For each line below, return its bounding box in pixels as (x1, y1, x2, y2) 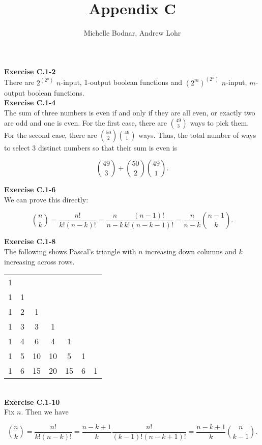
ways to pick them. (190, 117, 249, 128)
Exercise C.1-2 (4, 66, 56, 76)
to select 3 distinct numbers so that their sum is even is (4, 142, 178, 153)
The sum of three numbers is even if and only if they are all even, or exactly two (4, 107, 255, 117)
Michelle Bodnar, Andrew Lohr (83, 27, 181, 38)
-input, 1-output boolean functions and (61, 77, 183, 87)
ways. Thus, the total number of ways (138, 129, 256, 140)
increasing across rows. (4, 256, 75, 266)
